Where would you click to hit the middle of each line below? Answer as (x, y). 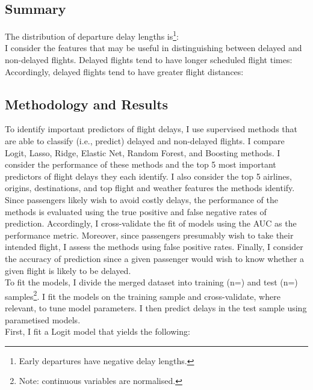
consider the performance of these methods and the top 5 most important (141, 164)
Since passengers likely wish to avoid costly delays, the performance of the (141, 200)
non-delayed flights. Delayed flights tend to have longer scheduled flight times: (149, 60)
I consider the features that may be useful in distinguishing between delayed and (153, 48)
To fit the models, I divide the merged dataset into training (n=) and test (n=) (151, 282)
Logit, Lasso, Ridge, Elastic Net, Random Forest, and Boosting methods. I (143, 152)
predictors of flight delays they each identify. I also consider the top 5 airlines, (148, 176)
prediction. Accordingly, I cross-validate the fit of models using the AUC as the (151, 223)
